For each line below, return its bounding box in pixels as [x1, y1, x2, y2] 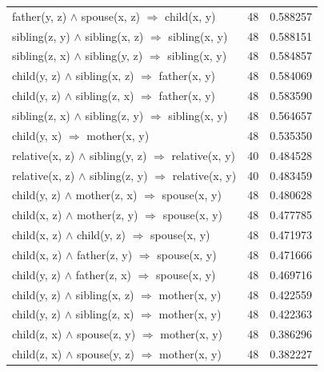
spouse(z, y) [76, 326, 136, 342]
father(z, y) [76, 246, 133, 262]
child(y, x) [12, 126, 62, 143]
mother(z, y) [76, 206, 138, 223]
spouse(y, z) [76, 346, 135, 362]
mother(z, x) [75, 186, 138, 203]
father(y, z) [12, 7, 67, 24]
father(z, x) [75, 266, 132, 282]
